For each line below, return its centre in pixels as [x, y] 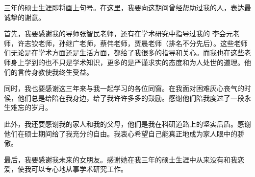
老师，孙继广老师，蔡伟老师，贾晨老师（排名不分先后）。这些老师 [143, 43]
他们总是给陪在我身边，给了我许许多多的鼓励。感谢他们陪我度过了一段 [131, 98]
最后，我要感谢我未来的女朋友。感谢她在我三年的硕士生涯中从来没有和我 [121, 159]
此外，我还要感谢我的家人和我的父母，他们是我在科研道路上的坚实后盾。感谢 [127, 123]
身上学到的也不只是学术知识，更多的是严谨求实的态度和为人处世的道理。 [127, 62]
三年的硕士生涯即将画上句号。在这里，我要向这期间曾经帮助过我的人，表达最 [127, 7]
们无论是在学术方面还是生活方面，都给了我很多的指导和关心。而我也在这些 [124, 53]
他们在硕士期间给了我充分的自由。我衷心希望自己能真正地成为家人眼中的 [121, 133]
